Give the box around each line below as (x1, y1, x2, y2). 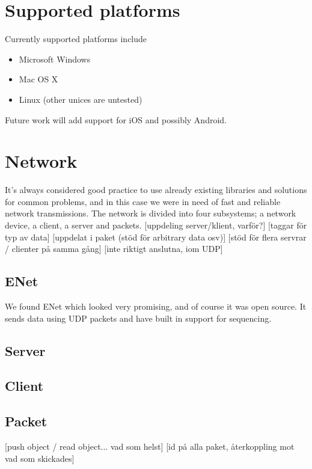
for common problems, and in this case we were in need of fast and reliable (5, 195, 281, 207)
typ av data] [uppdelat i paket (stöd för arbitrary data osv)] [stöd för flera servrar (5, 230, 307, 243)
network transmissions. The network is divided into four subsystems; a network (5, 207, 296, 219)
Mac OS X (19, 73, 58, 85)
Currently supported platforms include (5, 32, 147, 45)
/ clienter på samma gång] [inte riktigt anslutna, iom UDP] (5, 242, 223, 255)
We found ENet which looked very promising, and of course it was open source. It (5, 299, 307, 312)
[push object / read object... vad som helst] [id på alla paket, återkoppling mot (5, 440, 295, 452)
